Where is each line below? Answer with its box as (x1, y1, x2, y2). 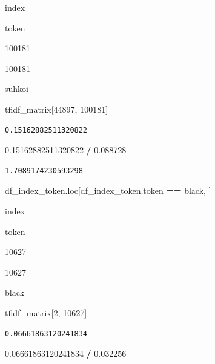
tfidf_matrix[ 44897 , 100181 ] (5, 102, 108, 115)
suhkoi (5, 82, 28, 95)
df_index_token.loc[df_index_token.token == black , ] (5, 184, 211, 197)
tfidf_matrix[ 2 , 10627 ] (5, 306, 87, 319)
